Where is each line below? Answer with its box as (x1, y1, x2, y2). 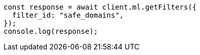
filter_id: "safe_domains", (12, 11, 124, 19)
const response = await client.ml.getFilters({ (4, 3, 197, 11)
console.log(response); (4, 27, 98, 35)
